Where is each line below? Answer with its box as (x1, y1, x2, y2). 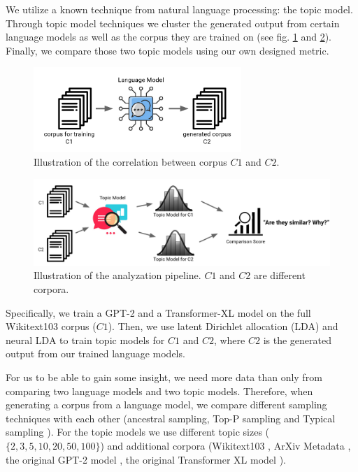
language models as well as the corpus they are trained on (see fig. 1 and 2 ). (6, 29, 331, 44)
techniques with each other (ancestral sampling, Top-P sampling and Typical (6, 410, 336, 425)
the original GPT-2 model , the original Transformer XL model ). (6, 452, 286, 466)
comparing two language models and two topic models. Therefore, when (6, 383, 313, 398)
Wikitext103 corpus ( (6, 319, 96, 334)
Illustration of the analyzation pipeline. (34, 268, 201, 283)
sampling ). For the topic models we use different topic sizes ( (6, 424, 270, 439)
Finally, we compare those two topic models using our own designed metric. (6, 43, 329, 57)
